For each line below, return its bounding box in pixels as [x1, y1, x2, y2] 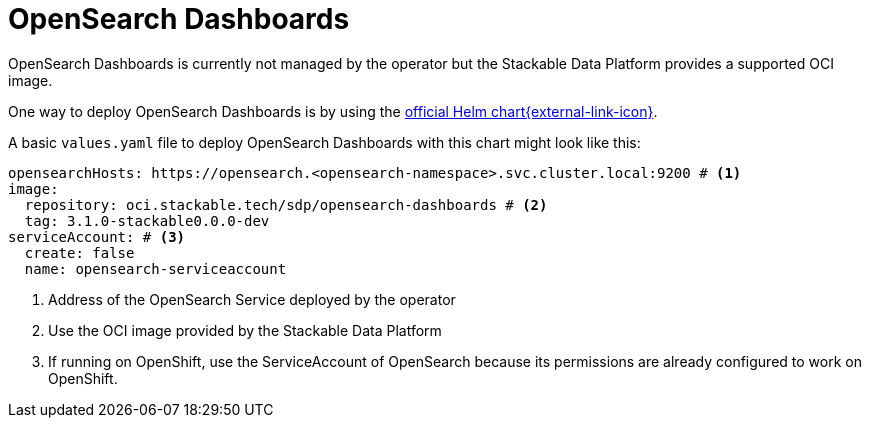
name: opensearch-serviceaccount [24, 260, 287, 277]
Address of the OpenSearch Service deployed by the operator [48, 290, 456, 308]
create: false [24, 244, 135, 261]
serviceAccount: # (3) [8, 228, 186, 245]
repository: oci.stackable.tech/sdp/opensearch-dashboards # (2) [24, 196, 548, 213]
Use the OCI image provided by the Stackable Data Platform [48, 321, 442, 339]
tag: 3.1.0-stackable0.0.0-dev [24, 212, 270, 229]
